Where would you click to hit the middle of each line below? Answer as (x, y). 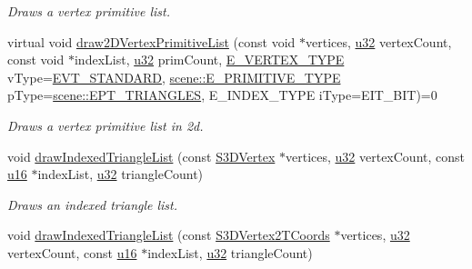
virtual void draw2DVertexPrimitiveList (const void (151, 41)
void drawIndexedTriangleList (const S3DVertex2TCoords (169, 235)
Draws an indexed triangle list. (93, 204)
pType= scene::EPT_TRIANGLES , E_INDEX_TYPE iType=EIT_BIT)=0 (222, 95)
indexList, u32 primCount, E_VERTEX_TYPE (209, 60)
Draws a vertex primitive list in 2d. (105, 125)
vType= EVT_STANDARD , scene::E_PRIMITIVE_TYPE (174, 77)
